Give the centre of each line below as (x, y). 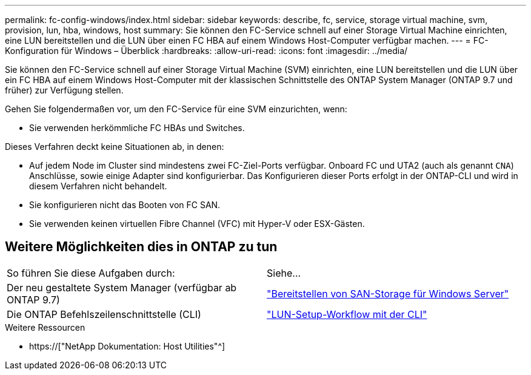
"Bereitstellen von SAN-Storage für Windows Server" (388, 293)
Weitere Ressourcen (45, 327)
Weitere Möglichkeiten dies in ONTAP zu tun (141, 247)
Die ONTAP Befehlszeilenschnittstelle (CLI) (104, 314)
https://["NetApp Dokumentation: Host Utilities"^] (127, 346)
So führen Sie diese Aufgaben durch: (91, 273)
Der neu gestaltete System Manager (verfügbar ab (122, 287)
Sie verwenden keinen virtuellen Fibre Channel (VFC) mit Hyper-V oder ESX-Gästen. (197, 224)
